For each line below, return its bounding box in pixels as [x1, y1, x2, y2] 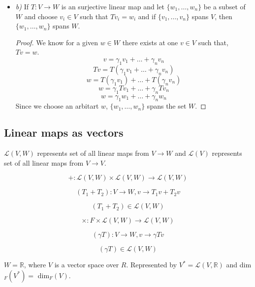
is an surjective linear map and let [61, 1, 164, 11]
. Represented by [126, 259, 177, 270]
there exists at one [122, 37, 178, 47]
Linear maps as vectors [4, 125, 124, 140]
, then [215, 11, 232, 21]
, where [24, 259, 46, 270]
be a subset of [203, 1, 246, 11]
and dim [226, 259, 252, 270]
